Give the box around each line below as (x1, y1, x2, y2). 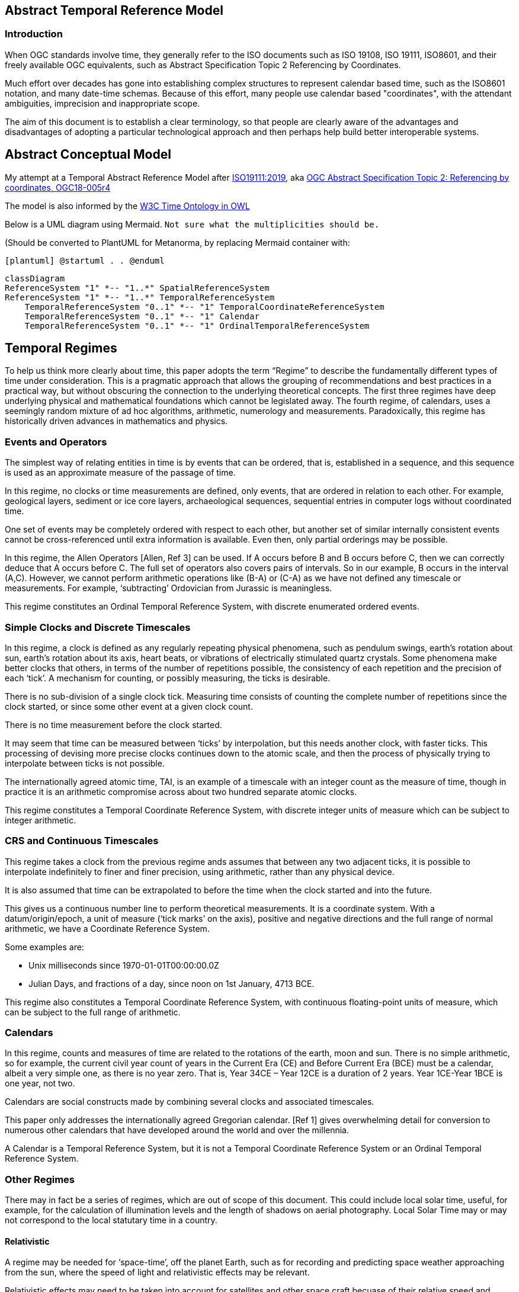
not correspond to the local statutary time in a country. (5, 1215, 217, 1226)
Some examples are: (5, 941, 84, 952)
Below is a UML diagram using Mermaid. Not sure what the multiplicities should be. (5, 219, 380, 229)
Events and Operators (5, 435, 107, 448)
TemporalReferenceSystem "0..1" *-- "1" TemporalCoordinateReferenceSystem (24, 302, 385, 312)
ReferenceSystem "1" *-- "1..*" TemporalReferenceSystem (5, 292, 275, 302)
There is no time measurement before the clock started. (5, 719, 222, 730)
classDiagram (5, 273, 65, 283)
